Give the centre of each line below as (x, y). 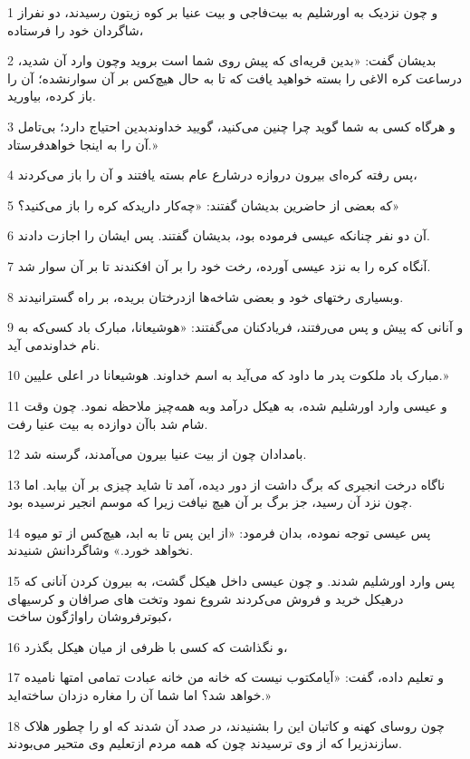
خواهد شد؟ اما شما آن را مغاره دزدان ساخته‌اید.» (139, 695)
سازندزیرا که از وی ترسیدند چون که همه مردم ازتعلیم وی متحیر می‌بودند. (205, 743)
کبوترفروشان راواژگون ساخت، (90, 616)
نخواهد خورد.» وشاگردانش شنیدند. (101, 550)
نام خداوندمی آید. (54, 344)
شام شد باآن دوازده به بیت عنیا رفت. (108, 423)
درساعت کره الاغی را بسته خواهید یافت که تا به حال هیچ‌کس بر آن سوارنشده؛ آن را (235, 78)
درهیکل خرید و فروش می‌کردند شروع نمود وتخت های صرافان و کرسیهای (206, 598)
